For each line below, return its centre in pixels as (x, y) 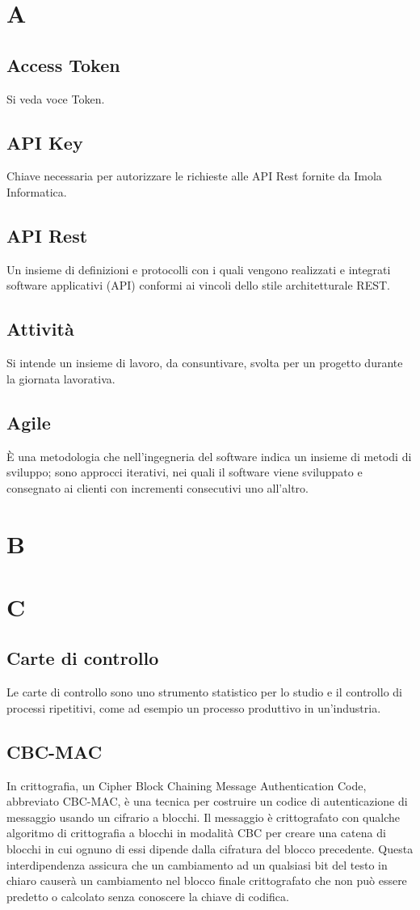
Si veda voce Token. (56, 98)
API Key (45, 142)
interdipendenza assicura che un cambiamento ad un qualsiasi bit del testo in (197, 864)
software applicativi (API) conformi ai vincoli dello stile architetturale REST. (198, 285)
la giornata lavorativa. (61, 378)
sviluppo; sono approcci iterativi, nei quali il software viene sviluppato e (185, 472)
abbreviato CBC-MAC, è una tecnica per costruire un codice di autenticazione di (207, 801)
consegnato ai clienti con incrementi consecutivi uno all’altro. (157, 487)
